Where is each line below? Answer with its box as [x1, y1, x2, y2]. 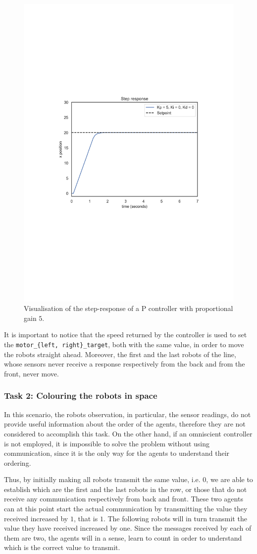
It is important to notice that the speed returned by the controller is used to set [4, 329, 247, 340]
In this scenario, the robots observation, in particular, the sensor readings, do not [4, 409, 251, 419]
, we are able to [206, 474, 253, 485]
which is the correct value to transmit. [4, 542, 120, 553]
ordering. [4, 457, 31, 468]
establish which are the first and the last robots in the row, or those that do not [4, 484, 247, 494]
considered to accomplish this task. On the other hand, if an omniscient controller [4, 428, 253, 438]
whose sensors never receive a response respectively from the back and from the [4, 359, 245, 369]
